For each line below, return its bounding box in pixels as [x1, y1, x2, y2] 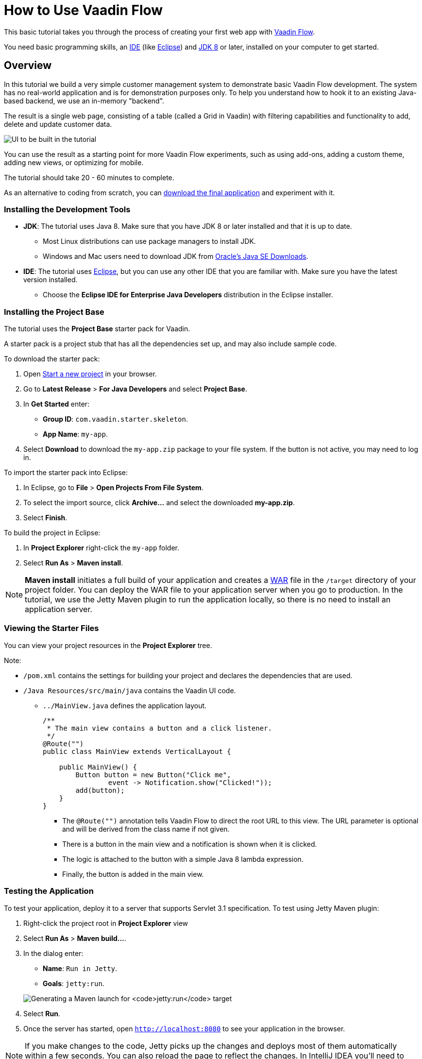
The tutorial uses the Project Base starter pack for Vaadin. [4, 325, 190, 333]
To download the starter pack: [4, 355, 100, 363]
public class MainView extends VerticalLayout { [43, 747, 231, 755]
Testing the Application [4, 886, 94, 896]
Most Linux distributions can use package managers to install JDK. [43, 237, 256, 246]
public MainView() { [59, 763, 137, 771]
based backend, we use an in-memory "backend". [4, 96, 165, 105]
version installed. [23, 275, 78, 284]
